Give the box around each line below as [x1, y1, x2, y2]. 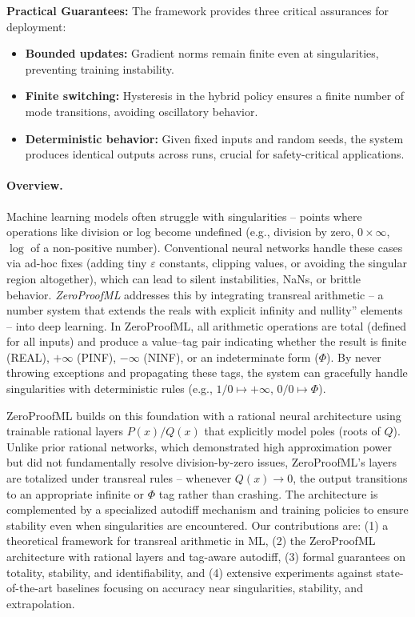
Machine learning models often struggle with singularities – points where [6, 207, 362, 224]
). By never [326, 348, 381, 365]
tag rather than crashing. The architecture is [158, 485, 378, 502]
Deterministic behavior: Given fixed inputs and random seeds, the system [25, 130, 404, 146]
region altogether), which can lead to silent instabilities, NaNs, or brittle [6, 270, 361, 286]
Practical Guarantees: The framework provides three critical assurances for [6, 2, 389, 18]
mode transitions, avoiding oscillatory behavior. [25, 102, 258, 119]
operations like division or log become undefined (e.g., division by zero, [6, 223, 354, 240]
